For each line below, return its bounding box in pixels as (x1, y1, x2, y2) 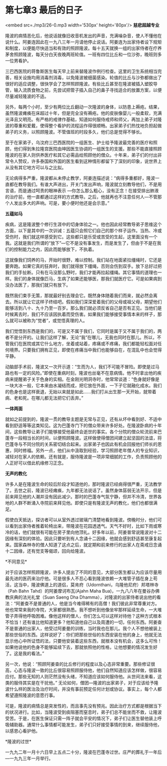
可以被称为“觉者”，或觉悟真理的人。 (13, 317, 88, 323)
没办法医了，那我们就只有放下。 (5, 282, 71, 288)
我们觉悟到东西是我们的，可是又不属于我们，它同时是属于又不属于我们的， (5, 328, 158, 334)
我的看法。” (22, 650, 45, 656)
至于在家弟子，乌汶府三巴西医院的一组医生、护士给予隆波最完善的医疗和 (5, 139, 153, 145)
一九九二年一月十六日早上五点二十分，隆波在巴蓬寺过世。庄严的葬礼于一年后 (5, 749, 162, 755)
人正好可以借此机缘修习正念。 (5, 460, 66, 466)
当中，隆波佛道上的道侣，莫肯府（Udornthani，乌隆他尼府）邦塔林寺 (18, 582, 159, 588)
